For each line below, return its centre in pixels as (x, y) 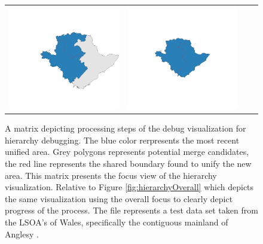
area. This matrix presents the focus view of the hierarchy (111, 175)
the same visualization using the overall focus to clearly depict (119, 198)
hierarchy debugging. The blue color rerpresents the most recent (122, 140)
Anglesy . (22, 234)
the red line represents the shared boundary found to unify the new (128, 163)
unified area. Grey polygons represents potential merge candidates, (127, 152)
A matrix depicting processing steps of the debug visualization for (126, 128)
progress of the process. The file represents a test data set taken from (131, 210)
